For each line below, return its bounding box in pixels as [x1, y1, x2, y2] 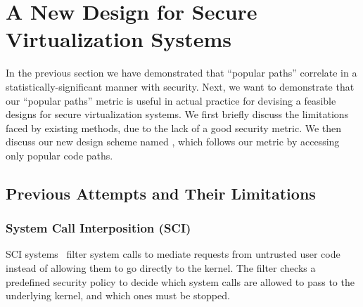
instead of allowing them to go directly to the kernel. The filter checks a [6, 261, 316, 275]
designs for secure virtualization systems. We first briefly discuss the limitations [6, 107, 349, 122]
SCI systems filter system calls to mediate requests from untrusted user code [6, 247, 340, 261]
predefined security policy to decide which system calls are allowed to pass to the [6, 274, 355, 289]
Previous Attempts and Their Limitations [6, 182, 316, 204]
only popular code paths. [6, 148, 113, 162]
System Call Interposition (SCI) [6, 219, 191, 237]
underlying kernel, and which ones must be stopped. [6, 288, 230, 303]
